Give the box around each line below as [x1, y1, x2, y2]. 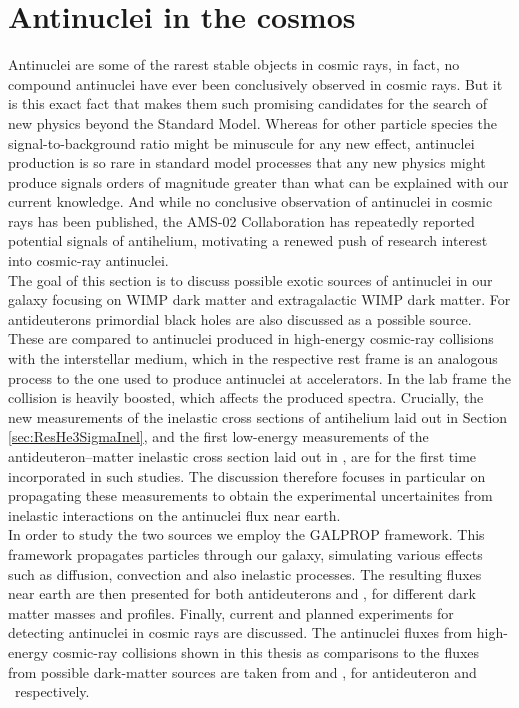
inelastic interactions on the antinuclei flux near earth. [8, 504, 341, 525]
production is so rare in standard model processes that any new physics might [8, 152, 486, 173]
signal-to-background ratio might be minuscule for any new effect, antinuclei [8, 132, 475, 153]
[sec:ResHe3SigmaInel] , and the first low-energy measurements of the [8, 426, 429, 447]
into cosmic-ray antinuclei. [8, 250, 169, 271]
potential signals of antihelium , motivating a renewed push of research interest [8, 230, 488, 251]
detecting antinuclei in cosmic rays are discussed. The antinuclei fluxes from [8, 622, 473, 643]
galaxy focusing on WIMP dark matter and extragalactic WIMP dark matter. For [8, 289, 511, 310]
